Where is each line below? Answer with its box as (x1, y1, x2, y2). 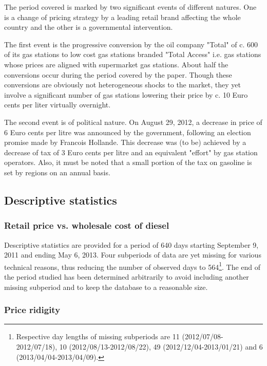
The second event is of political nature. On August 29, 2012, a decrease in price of (4, 116, 262, 127)
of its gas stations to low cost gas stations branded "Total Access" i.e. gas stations (4, 49, 261, 60)
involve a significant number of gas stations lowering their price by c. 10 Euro (4, 89, 248, 100)
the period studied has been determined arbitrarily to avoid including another (4, 271, 249, 282)
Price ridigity (4, 303, 61, 316)
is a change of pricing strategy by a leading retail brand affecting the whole (4, 11, 241, 22)
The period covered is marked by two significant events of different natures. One (4, 2, 257, 12)
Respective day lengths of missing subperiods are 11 (16, 331, 180, 342)
